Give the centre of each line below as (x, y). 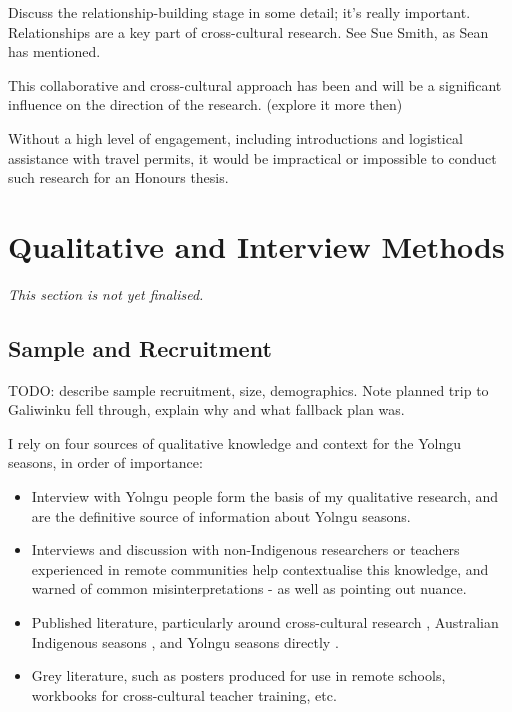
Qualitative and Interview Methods (256, 245)
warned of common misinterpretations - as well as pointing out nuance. (249, 588)
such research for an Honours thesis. (118, 177)
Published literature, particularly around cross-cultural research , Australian (265, 622)
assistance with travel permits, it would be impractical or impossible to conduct (252, 157)
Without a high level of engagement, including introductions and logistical (235, 137)
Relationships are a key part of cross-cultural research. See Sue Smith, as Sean (248, 31)
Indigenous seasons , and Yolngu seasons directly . (185, 641)
